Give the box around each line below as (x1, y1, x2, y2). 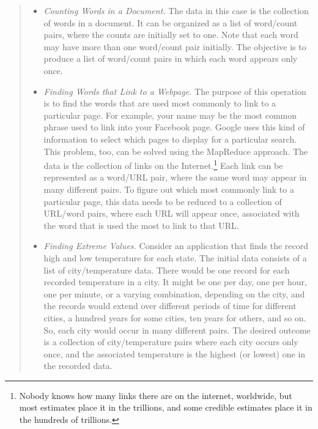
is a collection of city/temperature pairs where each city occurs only (43, 335, 298, 348)
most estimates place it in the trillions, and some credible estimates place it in (19, 401, 312, 414)
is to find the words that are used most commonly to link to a (43, 97, 276, 110)
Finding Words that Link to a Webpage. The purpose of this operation (43, 84, 306, 97)
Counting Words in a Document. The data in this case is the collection (43, 4, 309, 17)
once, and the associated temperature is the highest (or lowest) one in (43, 347, 306, 360)
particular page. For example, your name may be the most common (43, 108, 297, 121)
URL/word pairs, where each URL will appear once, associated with (43, 207, 300, 220)
